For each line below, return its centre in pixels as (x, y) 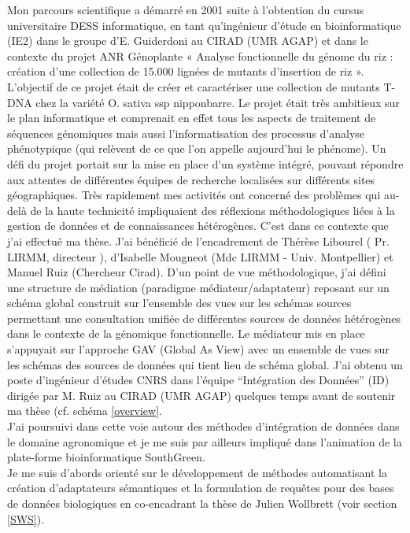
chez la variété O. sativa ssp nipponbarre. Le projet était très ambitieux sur (218, 102)
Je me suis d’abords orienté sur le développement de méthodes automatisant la (197, 472)
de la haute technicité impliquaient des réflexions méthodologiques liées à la (212, 210)
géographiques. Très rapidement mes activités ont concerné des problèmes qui (194, 195)
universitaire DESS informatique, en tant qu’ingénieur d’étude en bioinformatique (204, 25)
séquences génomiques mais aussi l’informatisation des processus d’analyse (186, 133)
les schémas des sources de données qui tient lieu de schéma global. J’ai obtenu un (205, 364)
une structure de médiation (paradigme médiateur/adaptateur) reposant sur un (198, 287)
